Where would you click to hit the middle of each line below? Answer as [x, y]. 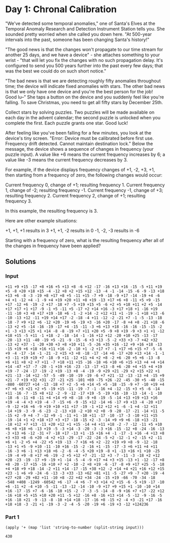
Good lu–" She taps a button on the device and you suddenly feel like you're [84, 97]
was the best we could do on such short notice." [56, 71]
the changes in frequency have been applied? [53, 246]
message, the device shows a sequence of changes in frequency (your [79, 149]
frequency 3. [19, 201]
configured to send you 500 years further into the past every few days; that [84, 65]
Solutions [21, 262]
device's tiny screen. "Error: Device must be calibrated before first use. [79, 138]
